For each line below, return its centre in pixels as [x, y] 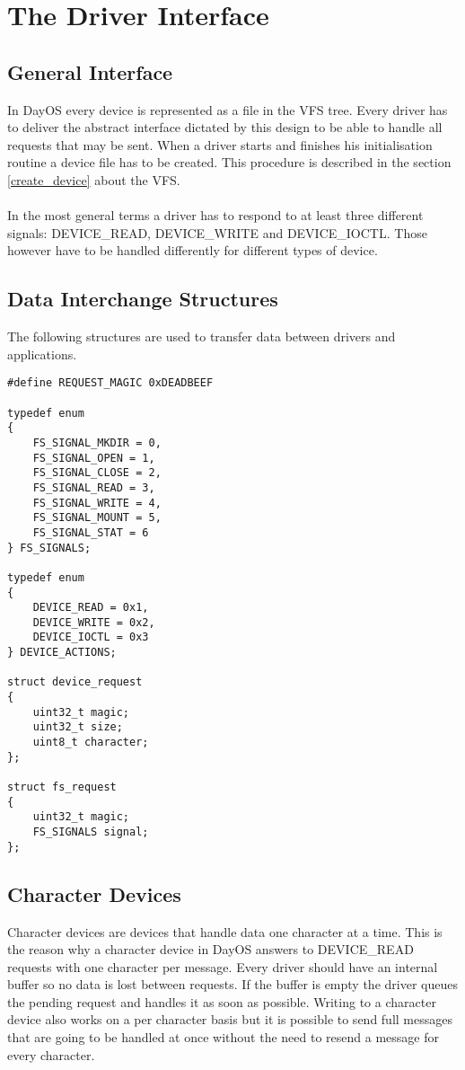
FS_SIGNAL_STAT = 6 [91, 532]
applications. [42, 354]
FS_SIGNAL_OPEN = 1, [94, 458]
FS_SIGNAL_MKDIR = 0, [97, 442]
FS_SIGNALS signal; [91, 832]
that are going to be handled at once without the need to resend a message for [223, 1037]
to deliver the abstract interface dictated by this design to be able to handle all [225, 127]
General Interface [90, 71]
